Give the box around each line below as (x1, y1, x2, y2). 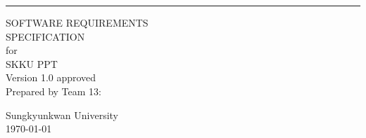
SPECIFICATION (6, 29, 85, 43)
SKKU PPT (6, 56, 58, 71)
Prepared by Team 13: (6, 83, 101, 98)
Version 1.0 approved (6, 70, 96, 85)
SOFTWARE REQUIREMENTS (6, 15, 149, 29)
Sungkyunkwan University (6, 107, 118, 122)
